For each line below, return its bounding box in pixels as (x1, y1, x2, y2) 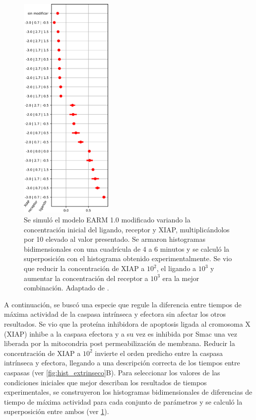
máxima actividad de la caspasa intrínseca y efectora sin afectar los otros (4, 309, 226, 319)
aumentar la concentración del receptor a (24, 273, 148, 283)
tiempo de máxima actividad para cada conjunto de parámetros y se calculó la (4, 396, 243, 407)
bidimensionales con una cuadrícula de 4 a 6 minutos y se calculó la (24, 243, 230, 254)
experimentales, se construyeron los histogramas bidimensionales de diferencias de (4, 387, 253, 397)
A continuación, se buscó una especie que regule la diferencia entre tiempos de (4, 299, 242, 309)
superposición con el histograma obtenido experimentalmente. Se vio (24, 253, 232, 264)
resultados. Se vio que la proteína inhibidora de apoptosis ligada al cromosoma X (4, 319, 251, 329)
